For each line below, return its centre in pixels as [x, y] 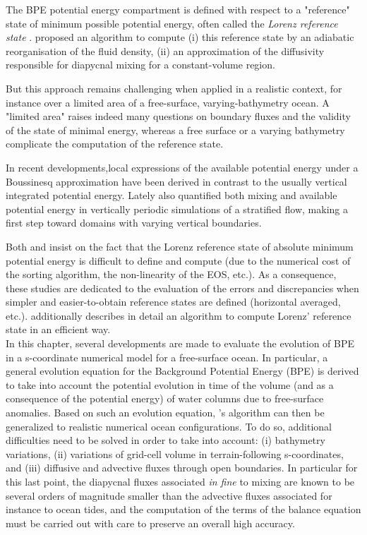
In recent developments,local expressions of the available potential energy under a [182, 167]
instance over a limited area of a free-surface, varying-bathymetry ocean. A [168, 102]
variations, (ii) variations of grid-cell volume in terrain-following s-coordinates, [175, 453]
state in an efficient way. [58, 329]
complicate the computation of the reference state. [115, 144]
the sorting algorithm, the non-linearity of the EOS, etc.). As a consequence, [171, 274]
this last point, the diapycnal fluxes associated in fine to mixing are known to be [180, 481]
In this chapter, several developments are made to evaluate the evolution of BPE [180, 343]
